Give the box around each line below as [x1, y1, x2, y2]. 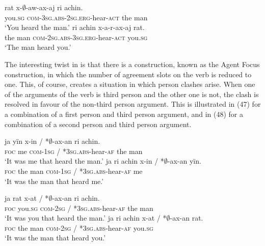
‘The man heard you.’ [5, 42, 71, 52]
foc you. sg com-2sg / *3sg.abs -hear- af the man [5, 202, 153, 213]
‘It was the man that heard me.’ [5, 175, 104, 186]
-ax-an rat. [170, 212, 203, 223]
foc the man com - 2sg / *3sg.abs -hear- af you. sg [5, 222, 153, 233]
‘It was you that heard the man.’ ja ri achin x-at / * [5, 212, 167, 223]
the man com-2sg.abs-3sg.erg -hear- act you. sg [5, 32, 148, 42]
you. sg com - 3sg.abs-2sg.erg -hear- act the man [5, 12, 148, 22]
